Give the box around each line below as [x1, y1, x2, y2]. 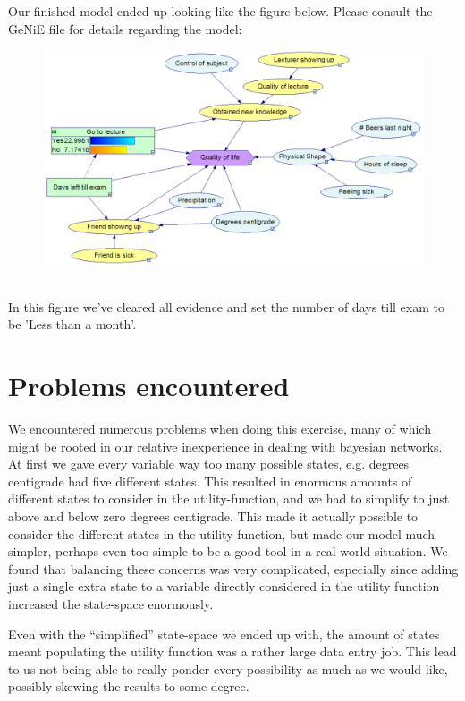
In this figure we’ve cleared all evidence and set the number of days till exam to [8, 297, 444, 316]
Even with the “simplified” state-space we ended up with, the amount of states [8, 624, 440, 643]
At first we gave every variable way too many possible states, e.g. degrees [8, 454, 410, 473]
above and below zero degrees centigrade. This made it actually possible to [8, 506, 418, 525]
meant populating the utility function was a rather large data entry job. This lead [8, 642, 457, 661]
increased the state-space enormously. [8, 594, 214, 612]
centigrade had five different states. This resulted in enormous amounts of [8, 471, 412, 490]
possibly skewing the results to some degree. [8, 677, 249, 696]
